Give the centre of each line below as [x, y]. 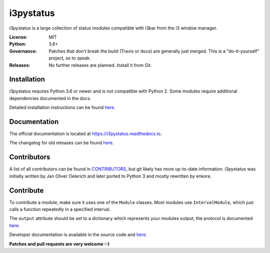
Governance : [23, 51]
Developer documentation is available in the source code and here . [78, 234]
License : [18, 37]
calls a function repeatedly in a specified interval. [60, 209]
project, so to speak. [70, 58]
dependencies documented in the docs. [50, 98]
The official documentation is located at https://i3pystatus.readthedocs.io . [85, 134]
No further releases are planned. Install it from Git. [100, 65]
